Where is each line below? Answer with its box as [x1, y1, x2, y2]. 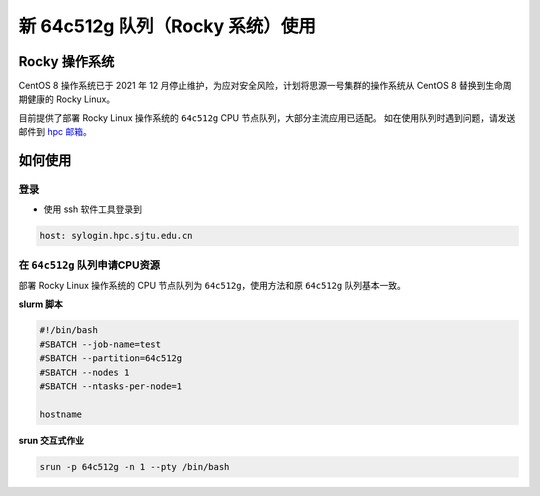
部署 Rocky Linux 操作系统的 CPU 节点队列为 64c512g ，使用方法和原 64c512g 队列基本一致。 [18, 280, 407, 292]
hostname [39, 408, 83, 420]
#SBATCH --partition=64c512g [39, 353, 183, 364]
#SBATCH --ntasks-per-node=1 [39, 381, 183, 392]
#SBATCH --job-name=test [39, 338, 162, 350]
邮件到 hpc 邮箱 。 [18, 126, 92, 138]
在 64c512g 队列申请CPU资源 [18, 258, 160, 272]
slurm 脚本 [18, 298, 64, 310]
